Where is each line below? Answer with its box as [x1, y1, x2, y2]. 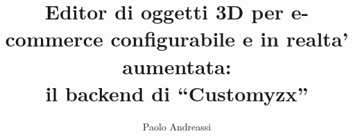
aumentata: [122, 51, 232, 80]
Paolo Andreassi [142, 119, 212, 133]
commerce [5, 24, 103, 53]
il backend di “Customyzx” [45, 78, 309, 107]
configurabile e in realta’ [110, 24, 349, 53]
